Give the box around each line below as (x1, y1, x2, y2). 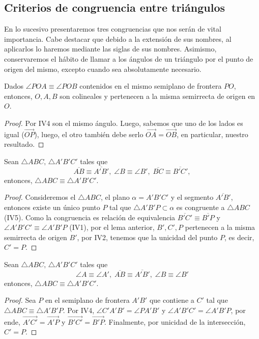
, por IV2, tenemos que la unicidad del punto (77, 231, 218, 242)
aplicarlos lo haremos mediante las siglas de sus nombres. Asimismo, (4, 43, 217, 54)
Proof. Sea (4, 295, 36, 305)
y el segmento (170, 192, 214, 202)
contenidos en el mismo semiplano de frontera (79, 81, 222, 91)
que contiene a (149, 295, 194, 305)
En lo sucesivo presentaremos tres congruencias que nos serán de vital (4, 23, 221, 34)
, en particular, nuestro (177, 128, 248, 139)
